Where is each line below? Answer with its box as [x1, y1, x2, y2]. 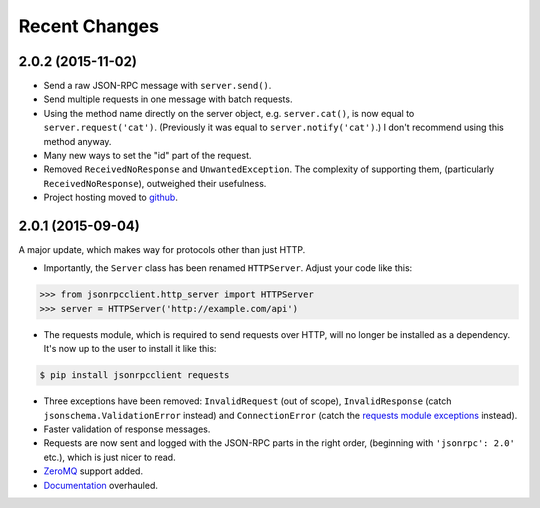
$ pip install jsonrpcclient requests [39, 370, 230, 381]
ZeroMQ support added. [43, 465, 144, 477]
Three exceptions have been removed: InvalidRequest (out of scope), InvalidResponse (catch [43, 395, 452, 407]
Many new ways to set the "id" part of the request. [43, 150, 252, 162]
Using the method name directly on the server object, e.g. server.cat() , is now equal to [43, 107, 415, 119]
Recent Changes [18, 15, 160, 37]
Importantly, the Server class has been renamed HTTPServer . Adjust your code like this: [43, 262, 413, 274]
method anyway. [43, 135, 112, 147]
